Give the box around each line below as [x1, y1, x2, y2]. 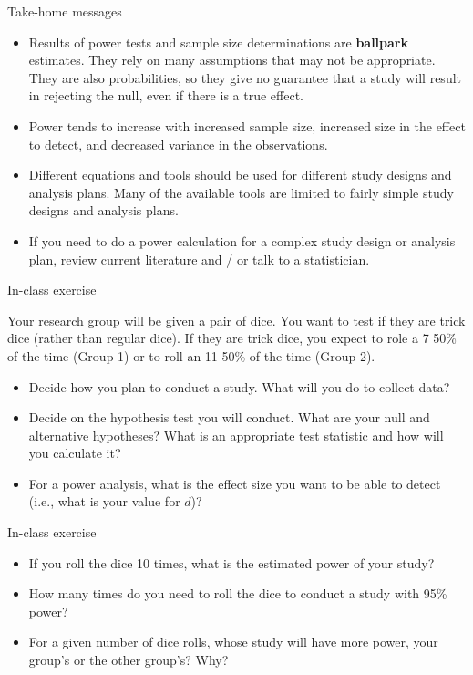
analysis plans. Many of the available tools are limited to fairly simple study [28, 182, 454, 202]
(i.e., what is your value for [28, 492, 180, 511]
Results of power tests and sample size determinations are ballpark [28, 32, 408, 51]
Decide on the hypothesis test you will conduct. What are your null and [28, 408, 430, 427]
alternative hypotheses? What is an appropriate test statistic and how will [28, 425, 444, 444]
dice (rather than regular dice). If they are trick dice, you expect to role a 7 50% [7, 328, 457, 348]
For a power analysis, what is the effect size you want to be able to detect [28, 473, 441, 493]
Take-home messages [7, 2, 122, 20]
